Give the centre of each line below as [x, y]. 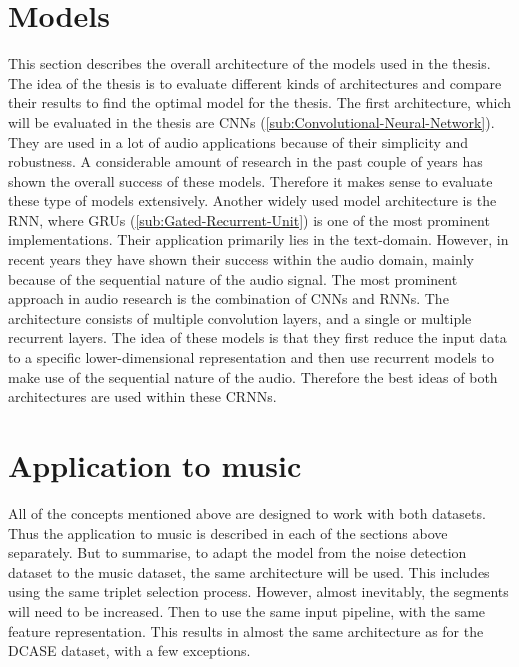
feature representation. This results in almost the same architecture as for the [246, 630]
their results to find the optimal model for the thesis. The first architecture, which [260, 102]
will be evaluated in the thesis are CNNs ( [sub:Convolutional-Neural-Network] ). [251, 121]
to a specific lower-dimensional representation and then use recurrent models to [251, 357]
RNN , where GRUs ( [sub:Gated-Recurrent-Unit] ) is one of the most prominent [249, 219]
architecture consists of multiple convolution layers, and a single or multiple [240, 317]
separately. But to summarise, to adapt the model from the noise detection [237, 552]
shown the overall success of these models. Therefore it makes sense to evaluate [250, 180]
